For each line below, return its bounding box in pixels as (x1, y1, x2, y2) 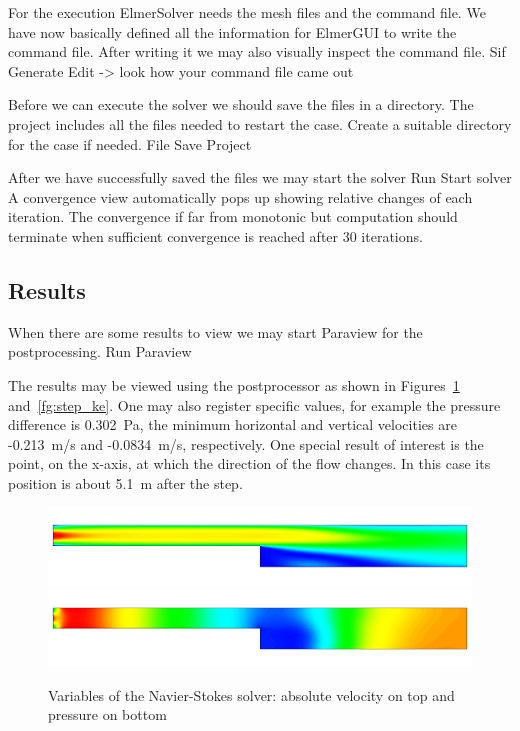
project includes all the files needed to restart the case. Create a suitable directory (8, 113, 512, 134)
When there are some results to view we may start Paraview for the (8, 321, 423, 342)
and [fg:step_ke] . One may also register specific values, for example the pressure (8, 394, 501, 415)
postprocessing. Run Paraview (8, 341, 192, 362)
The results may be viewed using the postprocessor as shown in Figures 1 (8, 374, 460, 395)
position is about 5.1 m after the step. (8, 472, 243, 493)
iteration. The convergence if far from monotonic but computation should (8, 206, 458, 227)
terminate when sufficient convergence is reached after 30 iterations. (8, 225, 423, 246)
